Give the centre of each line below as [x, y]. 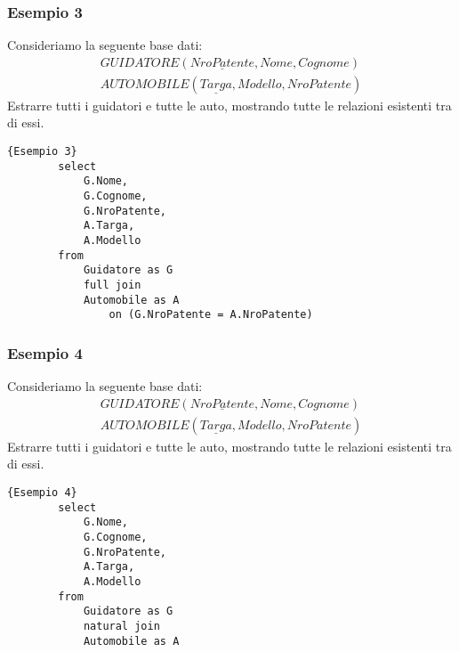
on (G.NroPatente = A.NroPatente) [211, 315]
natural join [121, 626]
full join [112, 285]
